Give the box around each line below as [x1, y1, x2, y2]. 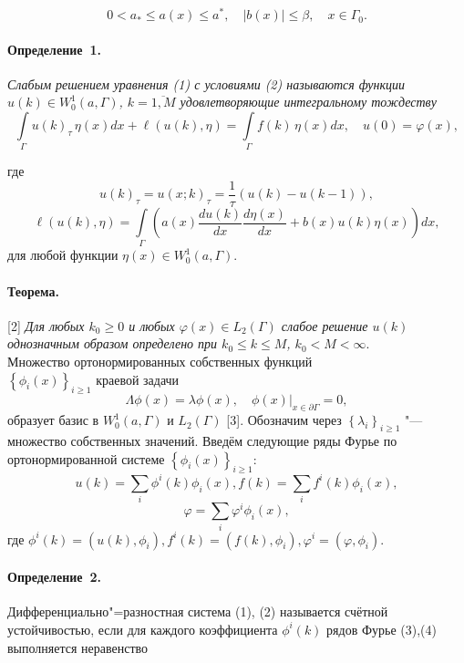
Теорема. [7, 281, 59, 300]
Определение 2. [7, 567, 102, 586]
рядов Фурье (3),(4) [326, 619, 437, 638]
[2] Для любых [7, 316, 85, 335]
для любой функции [7, 245, 119, 264]
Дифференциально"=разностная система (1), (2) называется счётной [7, 602, 388, 621]
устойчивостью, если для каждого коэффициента [7, 619, 278, 638]
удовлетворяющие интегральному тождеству [180, 92, 437, 111]
